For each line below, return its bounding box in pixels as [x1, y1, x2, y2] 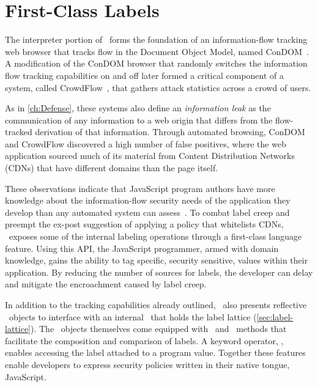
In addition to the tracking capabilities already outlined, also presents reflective [5, 298, 307, 311]
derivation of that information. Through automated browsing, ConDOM [35, 125, 305, 138]
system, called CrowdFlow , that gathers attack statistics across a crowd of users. [5, 81, 311, 94]
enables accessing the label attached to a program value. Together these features [5, 346, 306, 359]
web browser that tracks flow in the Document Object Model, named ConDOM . [5, 45, 309, 57]
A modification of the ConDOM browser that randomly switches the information [5, 57, 308, 70]
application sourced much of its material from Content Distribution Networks [5, 149, 295, 162]
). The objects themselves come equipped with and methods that [31, 322, 287, 335]
